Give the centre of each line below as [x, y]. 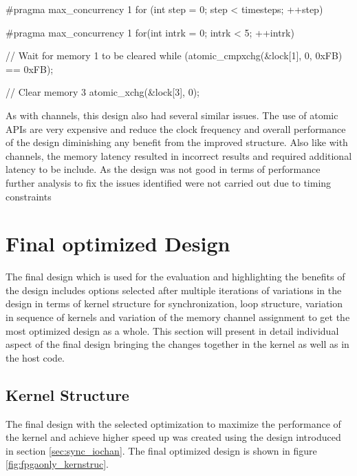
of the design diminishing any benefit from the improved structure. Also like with [177, 142]
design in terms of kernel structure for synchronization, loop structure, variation [174, 303]
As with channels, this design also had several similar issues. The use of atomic [172, 115]
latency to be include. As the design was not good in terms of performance [163, 169]
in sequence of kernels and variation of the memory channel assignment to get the [178, 317]
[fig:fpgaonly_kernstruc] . [57, 464]
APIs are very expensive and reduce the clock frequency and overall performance [176, 128]
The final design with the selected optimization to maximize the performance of [173, 423]
